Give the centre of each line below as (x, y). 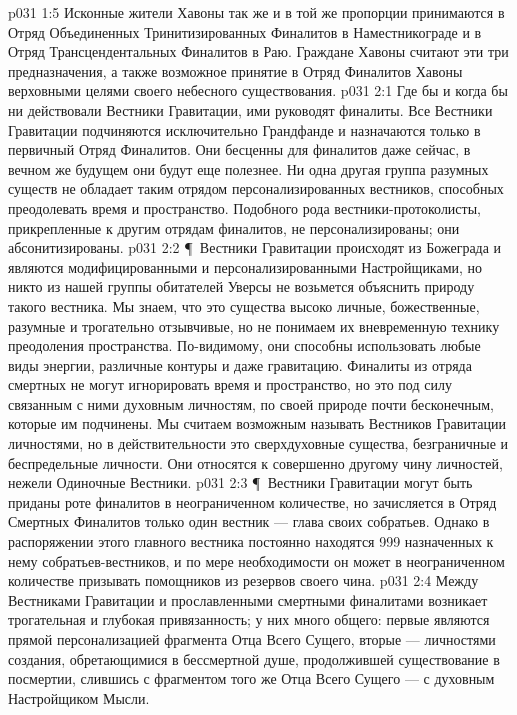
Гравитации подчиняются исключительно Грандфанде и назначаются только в (244, 129)
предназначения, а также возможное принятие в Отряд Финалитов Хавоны (235, 70)
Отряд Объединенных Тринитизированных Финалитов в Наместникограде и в (245, 31)
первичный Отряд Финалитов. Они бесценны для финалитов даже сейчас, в (239, 149)
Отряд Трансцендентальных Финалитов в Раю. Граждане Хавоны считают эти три (258, 51)
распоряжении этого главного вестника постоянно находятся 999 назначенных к (251, 541)
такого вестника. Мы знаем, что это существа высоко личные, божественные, (244, 305)
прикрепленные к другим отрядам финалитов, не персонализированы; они (234, 227)
